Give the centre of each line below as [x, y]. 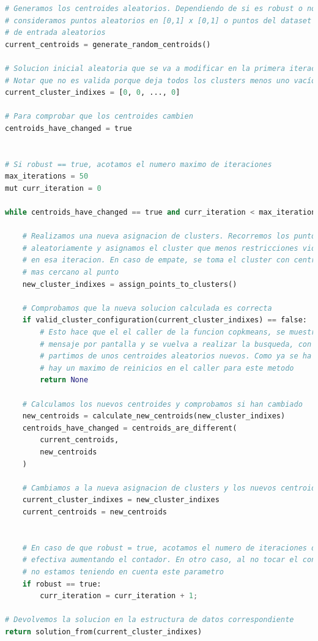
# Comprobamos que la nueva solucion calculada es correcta [147, 308]
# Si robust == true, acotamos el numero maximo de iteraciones [139, 164]
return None [64, 380]
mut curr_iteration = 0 [53, 188]
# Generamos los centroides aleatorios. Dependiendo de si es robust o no [161, 9]
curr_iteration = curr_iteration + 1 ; [119, 596]
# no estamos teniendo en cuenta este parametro [123, 572]
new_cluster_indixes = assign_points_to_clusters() [130, 284]
